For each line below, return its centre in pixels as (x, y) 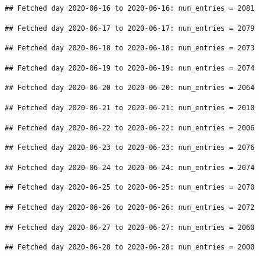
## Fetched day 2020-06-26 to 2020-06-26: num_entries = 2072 (130, 207)
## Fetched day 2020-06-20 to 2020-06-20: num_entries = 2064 (130, 88)
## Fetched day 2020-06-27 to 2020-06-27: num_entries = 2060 (130, 227)
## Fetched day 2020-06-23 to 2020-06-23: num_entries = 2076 (130, 148)
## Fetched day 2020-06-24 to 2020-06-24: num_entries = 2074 (130, 167)
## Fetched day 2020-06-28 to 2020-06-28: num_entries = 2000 (130, 247)
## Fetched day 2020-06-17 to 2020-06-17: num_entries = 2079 (130, 28)
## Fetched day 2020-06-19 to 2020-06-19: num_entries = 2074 (130, 68)
